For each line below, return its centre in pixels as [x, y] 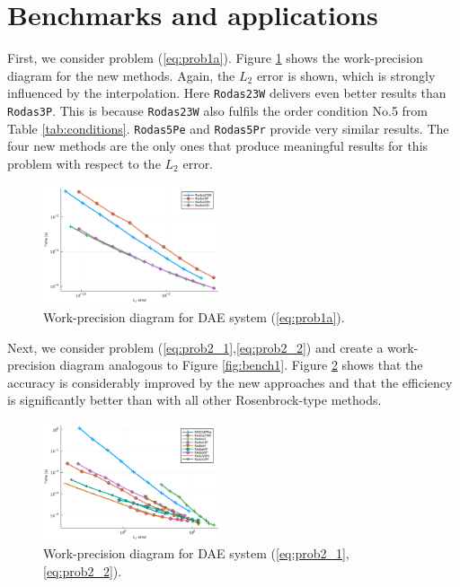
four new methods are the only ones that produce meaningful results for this [218, 146]
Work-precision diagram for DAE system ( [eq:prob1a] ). [194, 316]
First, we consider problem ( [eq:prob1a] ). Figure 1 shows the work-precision [215, 58]
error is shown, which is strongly [346, 75]
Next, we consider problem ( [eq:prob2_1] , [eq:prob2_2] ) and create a [195, 347]
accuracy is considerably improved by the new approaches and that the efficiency [230, 382]
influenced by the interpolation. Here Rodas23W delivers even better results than [227, 93]
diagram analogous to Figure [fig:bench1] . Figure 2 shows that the [241, 365]
